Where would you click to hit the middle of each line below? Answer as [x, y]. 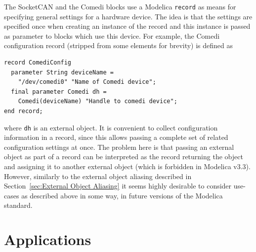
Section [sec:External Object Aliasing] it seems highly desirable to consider [118, 186]
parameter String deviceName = [62, 72]
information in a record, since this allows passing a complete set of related [116, 137]
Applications [48, 239]
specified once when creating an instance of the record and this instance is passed [127, 26]
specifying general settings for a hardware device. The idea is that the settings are [128, 16]
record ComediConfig [38, 63]
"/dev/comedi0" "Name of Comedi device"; [87, 82]
